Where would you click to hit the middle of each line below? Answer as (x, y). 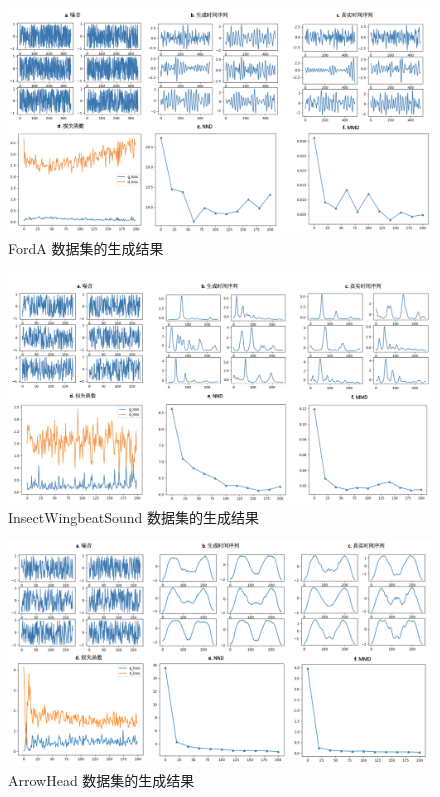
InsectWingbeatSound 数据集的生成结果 (133, 516)
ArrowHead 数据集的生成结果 (101, 779)
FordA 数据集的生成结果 (86, 248)
